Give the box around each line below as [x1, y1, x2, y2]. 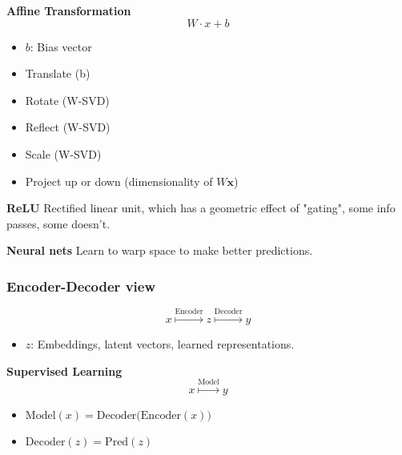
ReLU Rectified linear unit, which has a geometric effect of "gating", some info [6, 199, 396, 216]
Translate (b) [25, 65, 90, 82]
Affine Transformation [6, 2, 131, 18]
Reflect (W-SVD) [25, 119, 111, 135]
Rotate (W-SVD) [25, 91, 110, 108]
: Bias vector [30, 38, 92, 54]
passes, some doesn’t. [6, 215, 111, 232]
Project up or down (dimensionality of [25, 172, 213, 189]
